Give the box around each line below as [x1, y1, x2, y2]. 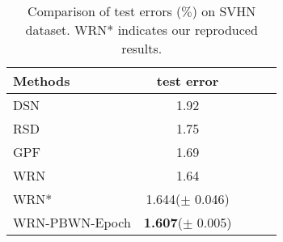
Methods [13, 71, 70, 90]
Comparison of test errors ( [27, 2, 182, 20]
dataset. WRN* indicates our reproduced [25, 20, 258, 39]
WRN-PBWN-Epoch [13, 213, 131, 231]
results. [121, 39, 163, 57]
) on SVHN [192, 2, 256, 20]
